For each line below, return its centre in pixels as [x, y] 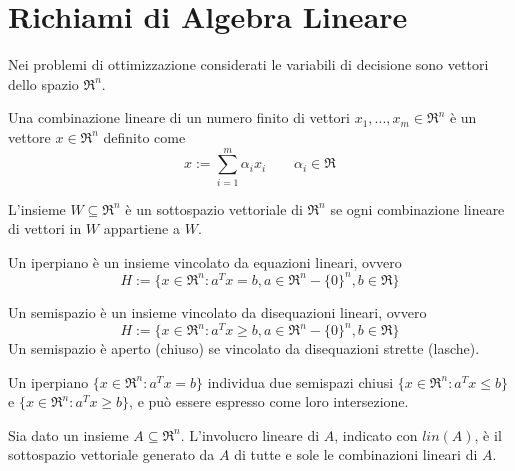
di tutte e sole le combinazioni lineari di [356, 454]
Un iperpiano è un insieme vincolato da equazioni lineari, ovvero [205, 261]
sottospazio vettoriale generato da [111, 454]
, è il [488, 434]
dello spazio [43, 83]
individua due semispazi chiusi [300, 381]
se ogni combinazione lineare [417, 208]
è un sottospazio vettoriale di [214, 208]
